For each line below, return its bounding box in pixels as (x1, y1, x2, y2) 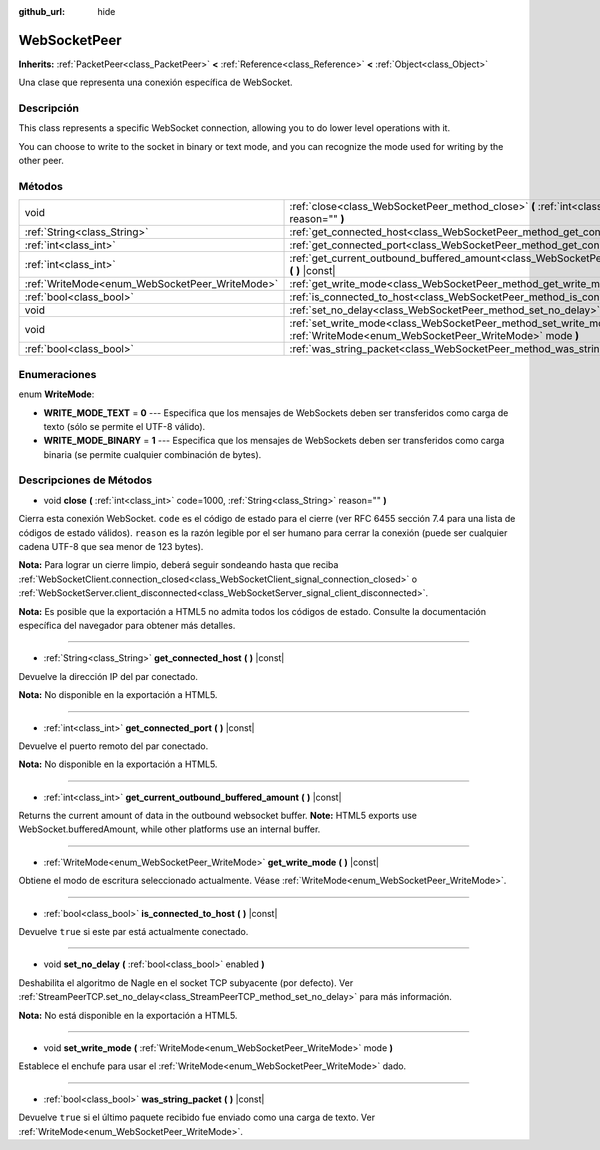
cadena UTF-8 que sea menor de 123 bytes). (18, 540, 204, 552)
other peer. (18, 155, 64, 167)
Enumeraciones (18, 367, 97, 381)
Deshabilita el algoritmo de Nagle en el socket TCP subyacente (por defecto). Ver (18, 976, 354, 989)
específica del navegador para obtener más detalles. (18, 619, 236, 631)
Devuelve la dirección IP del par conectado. (18, 670, 199, 682)
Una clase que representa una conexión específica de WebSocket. (18, 76, 294, 89)
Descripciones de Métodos (18, 473, 153, 487)
